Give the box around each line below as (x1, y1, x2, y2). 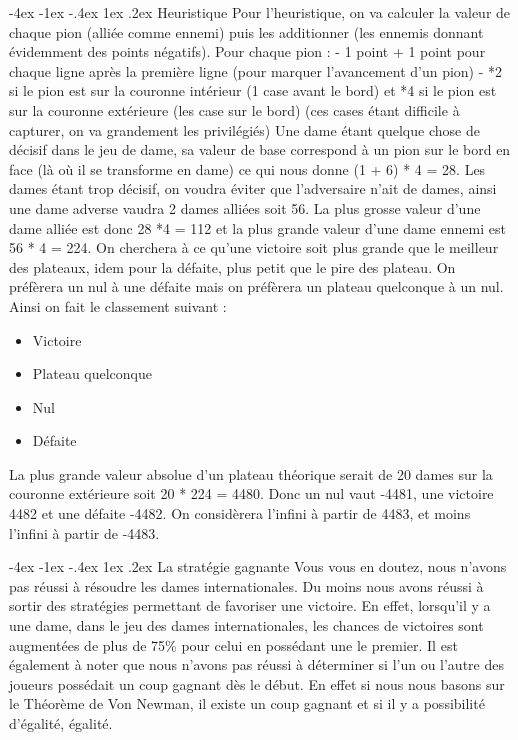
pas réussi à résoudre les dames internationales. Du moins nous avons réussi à (9, 575, 484, 596)
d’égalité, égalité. (9, 713, 113, 733)
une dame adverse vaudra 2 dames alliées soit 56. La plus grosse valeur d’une (9, 197, 481, 218)
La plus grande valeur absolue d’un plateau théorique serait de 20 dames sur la (9, 463, 493, 484)
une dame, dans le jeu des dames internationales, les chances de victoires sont (9, 615, 484, 636)
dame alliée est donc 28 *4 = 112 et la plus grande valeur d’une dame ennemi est (9, 217, 506, 238)
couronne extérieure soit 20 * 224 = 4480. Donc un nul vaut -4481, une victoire (9, 483, 494, 504)
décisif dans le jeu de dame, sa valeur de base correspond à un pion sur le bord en (9, 139, 511, 160)
